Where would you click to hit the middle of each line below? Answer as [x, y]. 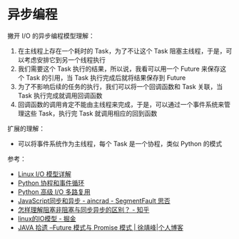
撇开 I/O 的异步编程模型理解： [51, 36]
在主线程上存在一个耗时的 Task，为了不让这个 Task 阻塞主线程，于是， [122, 51]
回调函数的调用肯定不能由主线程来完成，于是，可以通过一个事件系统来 [121, 104]
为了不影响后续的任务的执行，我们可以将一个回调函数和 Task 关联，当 [120, 86]
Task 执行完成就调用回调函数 [60, 95]
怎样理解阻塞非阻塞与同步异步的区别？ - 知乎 [83, 209]
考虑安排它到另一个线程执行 [65, 60]
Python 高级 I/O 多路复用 [54, 192]
